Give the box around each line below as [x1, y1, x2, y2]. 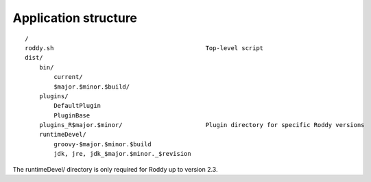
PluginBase [53, 111, 91, 120]
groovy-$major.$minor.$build [53, 140, 152, 148]
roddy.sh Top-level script [25, 44, 264, 52]
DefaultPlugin [53, 102, 101, 110]
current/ [53, 73, 83, 81]
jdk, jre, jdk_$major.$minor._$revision [53, 150, 191, 158]
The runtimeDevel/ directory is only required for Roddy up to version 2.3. [12, 165, 218, 173]
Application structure [12, 10, 137, 25]
